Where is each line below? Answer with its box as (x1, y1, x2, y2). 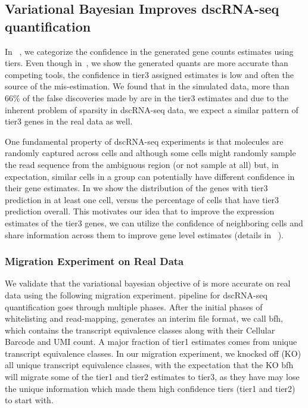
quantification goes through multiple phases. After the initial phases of (5, 300, 263, 313)
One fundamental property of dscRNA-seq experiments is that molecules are (5, 135, 284, 147)
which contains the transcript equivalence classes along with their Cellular (5, 323, 275, 336)
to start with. (5, 394, 54, 406)
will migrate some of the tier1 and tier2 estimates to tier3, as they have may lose (5, 370, 300, 383)
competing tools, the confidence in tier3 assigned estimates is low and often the (5, 68, 294, 80)
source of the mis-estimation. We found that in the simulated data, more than (5, 80, 290, 92)
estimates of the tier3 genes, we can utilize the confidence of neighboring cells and (5, 216, 303, 229)
